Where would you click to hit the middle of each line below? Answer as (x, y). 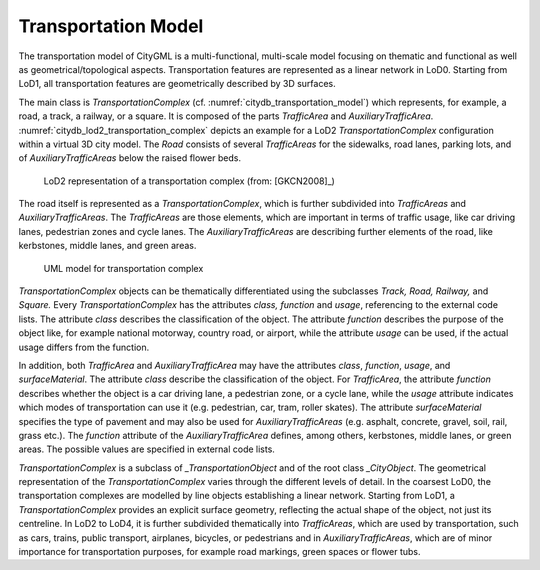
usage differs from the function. (84, 347)
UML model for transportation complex (123, 268)
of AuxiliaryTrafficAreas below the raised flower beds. (130, 158)
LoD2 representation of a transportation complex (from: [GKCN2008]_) (189, 181)
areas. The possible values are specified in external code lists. (146, 449)
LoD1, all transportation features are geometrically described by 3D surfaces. (177, 84)
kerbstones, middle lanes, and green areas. (107, 246)
